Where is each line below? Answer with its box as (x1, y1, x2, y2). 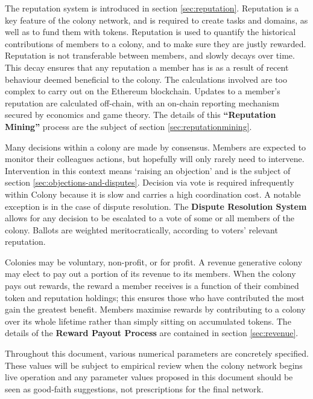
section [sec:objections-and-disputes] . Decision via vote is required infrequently (5, 176, 294, 189)
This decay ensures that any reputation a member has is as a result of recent (5, 60, 289, 73)
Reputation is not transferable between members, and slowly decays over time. (5, 49, 295, 62)
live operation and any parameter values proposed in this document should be (5, 371, 293, 383)
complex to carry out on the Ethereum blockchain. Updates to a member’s (5, 85, 280, 97)
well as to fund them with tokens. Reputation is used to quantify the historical (5, 25, 296, 38)
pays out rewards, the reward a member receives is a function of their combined (5, 279, 299, 292)
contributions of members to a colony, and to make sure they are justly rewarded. (5, 37, 306, 50)
